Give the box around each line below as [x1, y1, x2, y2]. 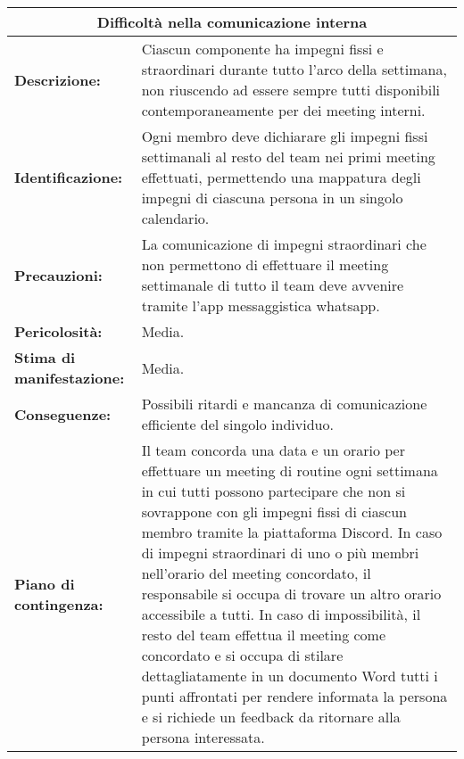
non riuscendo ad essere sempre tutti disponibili [141, 79, 441, 100]
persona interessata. [141, 727, 265, 747]
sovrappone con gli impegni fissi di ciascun [141, 501, 407, 522]
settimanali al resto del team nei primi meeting [141, 146, 435, 167]
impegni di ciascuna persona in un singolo [141, 187, 403, 208]
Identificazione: [14, 167, 123, 187]
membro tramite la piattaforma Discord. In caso [141, 522, 443, 542]
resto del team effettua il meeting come [141, 624, 386, 645]
